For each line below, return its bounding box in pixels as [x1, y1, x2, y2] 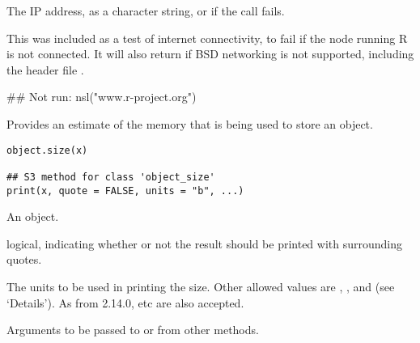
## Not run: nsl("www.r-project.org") [6, 88, 197, 105]
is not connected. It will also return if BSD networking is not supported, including [6, 45, 414, 62]
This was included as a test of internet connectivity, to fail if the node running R [6, 29, 408, 46]
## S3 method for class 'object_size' [6, 171, 215, 183]
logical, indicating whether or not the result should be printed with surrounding [6, 235, 402, 252]
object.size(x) [6, 144, 88, 156]
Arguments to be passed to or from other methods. [6, 321, 259, 338]
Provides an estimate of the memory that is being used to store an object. [6, 115, 373, 132]
